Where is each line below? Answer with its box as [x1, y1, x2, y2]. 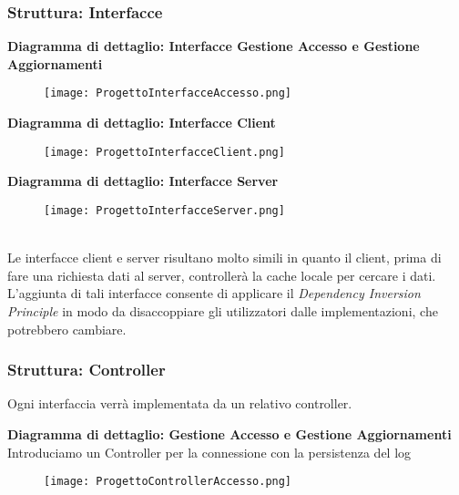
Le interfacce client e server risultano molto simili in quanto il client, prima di [7, 248, 442, 267]
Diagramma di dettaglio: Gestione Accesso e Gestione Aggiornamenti [7, 424, 452, 443]
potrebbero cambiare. [7, 319, 127, 338]
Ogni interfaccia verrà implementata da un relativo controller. [7, 394, 352, 413]
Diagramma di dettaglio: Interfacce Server [7, 171, 279, 191]
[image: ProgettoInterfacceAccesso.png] [44, 87, 292, 100]
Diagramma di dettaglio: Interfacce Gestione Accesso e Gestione [7, 36, 420, 56]
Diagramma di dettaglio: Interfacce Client [7, 113, 276, 132]
